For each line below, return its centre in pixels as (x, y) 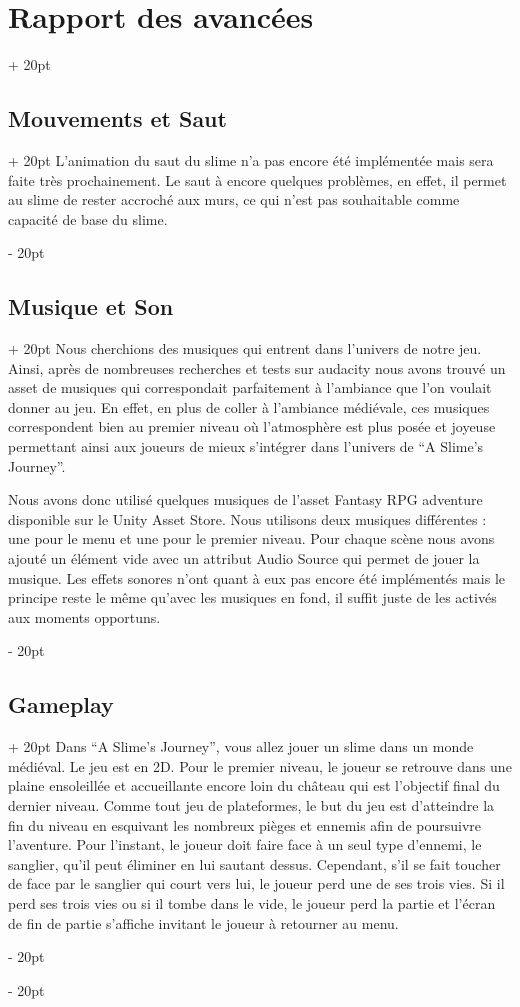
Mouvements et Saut (117, 118)
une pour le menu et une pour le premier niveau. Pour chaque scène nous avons (251, 538)
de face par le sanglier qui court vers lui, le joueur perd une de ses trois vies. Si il (256, 883)
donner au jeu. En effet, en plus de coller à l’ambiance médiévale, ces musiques (249, 406)
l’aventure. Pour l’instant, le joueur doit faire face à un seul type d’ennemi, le (245, 844)
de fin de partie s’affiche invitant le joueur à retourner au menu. (203, 922)
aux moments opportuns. (84, 616)
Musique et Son (91, 306)
